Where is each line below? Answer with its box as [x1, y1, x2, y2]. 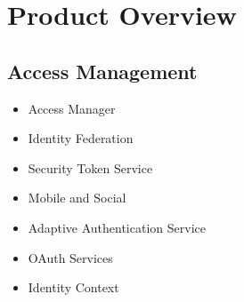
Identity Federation [28, 129, 134, 147]
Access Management [7, 57, 198, 84]
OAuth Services [28, 248, 113, 266]
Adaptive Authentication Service [28, 218, 206, 236]
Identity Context [28, 278, 119, 297]
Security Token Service [28, 158, 153, 177]
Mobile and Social [28, 188, 126, 207]
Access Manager [28, 99, 116, 117]
